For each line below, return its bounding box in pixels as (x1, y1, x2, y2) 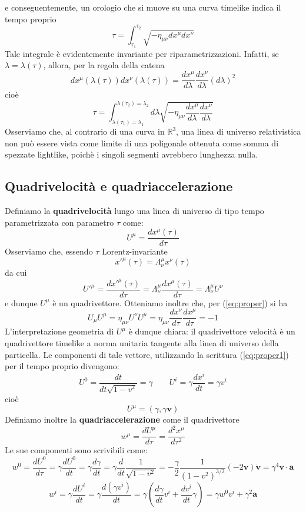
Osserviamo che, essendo (5, 245, 93, 257)
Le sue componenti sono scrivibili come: (5, 444, 148, 456)
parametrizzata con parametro (5, 216, 114, 228)
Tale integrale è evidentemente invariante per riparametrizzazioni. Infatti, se (5, 47, 279, 59)
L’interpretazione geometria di (5, 325, 114, 337)
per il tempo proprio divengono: (5, 360, 119, 372)
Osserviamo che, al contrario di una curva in (5, 125, 165, 138)
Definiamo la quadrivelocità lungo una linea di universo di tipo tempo (5, 205, 264, 217)
